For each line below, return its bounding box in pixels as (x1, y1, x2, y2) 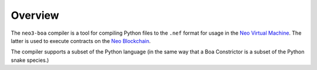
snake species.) (11, 56, 49, 64)
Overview (11, 9, 59, 22)
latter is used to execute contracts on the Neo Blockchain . (11, 37, 151, 44)
